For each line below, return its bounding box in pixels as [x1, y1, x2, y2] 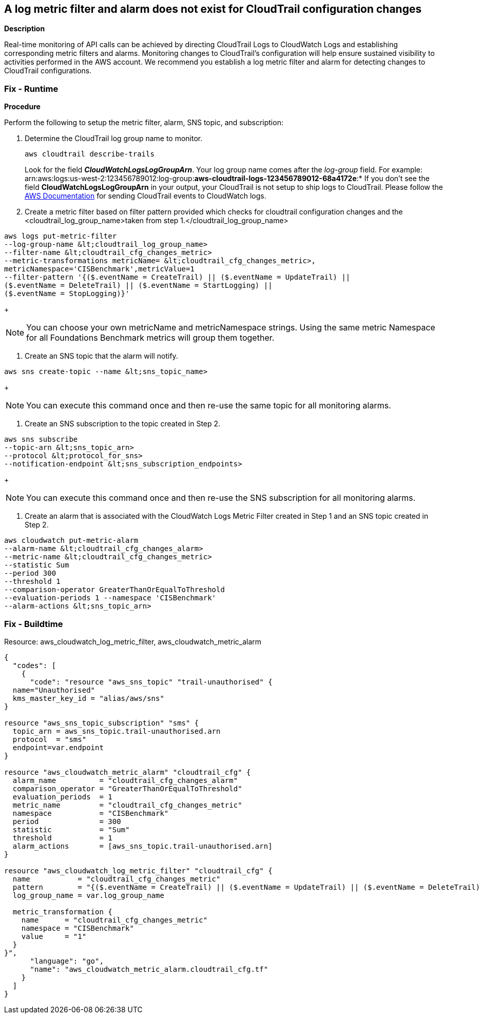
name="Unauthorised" [12, 686, 95, 694]
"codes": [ [12, 661, 56, 670]
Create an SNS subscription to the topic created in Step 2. [25, 419, 221, 428]
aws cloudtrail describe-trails [25, 150, 154, 159]
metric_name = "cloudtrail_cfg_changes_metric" [12, 800, 242, 809]
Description [4, 24, 45, 33]
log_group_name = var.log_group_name [12, 891, 164, 899]
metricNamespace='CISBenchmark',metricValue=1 [4, 265, 195, 273]
